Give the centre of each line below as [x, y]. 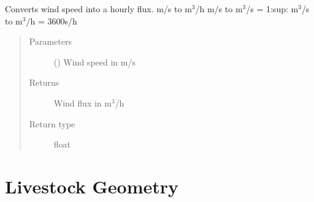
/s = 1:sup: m [272, 9]
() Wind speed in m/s [94, 62]
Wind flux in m [82, 103]
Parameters [50, 41]
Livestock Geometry [92, 186]
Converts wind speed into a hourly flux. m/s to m [98, 9]
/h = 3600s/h [52, 21]
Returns [44, 82]
